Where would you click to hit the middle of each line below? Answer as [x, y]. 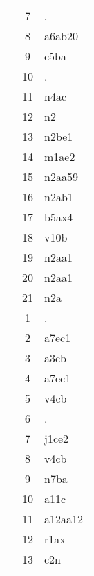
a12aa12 [64, 519]
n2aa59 [61, 177]
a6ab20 [61, 36]
